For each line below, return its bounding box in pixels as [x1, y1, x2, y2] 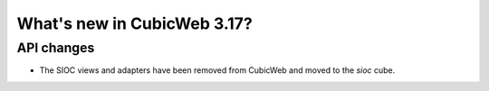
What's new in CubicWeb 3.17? [16, 14, 253, 33]
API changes [16, 40, 95, 56]
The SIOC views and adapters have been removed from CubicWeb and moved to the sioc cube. [39, 65, 396, 76]
